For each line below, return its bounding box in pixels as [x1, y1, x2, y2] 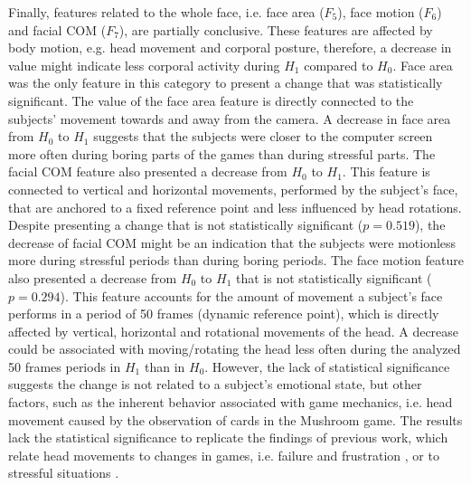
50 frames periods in [8, 357, 121, 376]
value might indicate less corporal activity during [8, 55, 280, 74]
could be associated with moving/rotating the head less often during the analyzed [8, 339, 461, 358]
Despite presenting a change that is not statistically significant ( [8, 215, 363, 234]
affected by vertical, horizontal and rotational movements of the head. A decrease [8, 321, 459, 340]
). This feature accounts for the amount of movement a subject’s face [60, 286, 443, 305]
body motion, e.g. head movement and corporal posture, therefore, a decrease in [8, 38, 452, 57]
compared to [304, 55, 373, 74]
